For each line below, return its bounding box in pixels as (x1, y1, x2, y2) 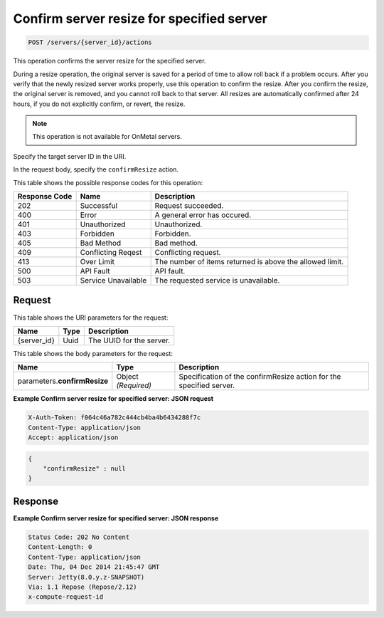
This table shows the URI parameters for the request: (13, 313, 169, 322)
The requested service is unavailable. (154, 276, 280, 286)
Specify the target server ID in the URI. (13, 152, 127, 160)
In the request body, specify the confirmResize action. (13, 165, 179, 174)
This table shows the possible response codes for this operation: (13, 178, 203, 187)
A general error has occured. (154, 210, 252, 220)
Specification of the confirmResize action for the (178, 372, 341, 382)
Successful (80, 201, 117, 211)
